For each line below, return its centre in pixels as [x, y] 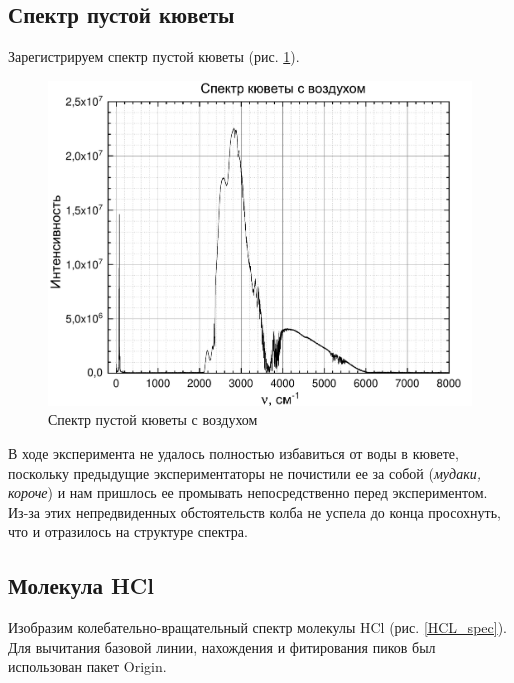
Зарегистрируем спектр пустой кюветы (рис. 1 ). [154, 56]
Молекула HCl [81, 585]
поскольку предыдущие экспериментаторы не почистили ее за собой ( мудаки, [244, 472]
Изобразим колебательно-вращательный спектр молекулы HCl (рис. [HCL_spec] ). [257, 627]
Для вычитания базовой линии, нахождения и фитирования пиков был [222, 646]
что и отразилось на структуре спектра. [128, 531]
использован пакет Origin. [87, 666]
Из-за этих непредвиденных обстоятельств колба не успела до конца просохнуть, [254, 511]
